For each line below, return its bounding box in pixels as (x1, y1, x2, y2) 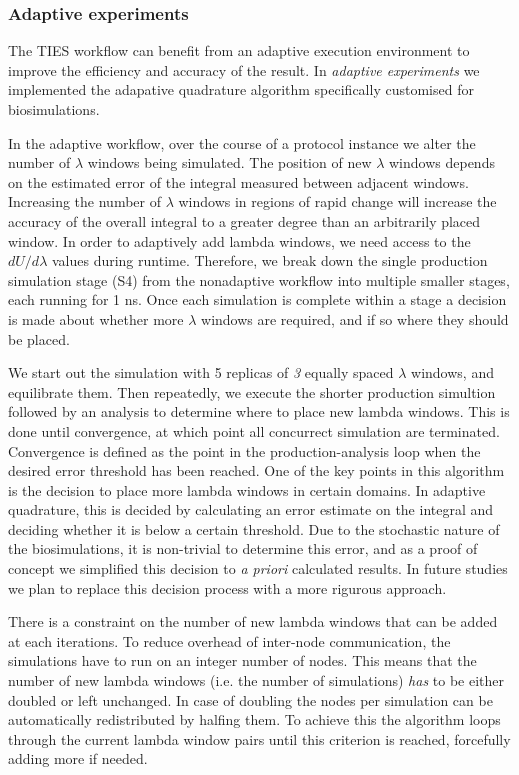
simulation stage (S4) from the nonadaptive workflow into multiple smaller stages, (8, 269, 510, 290)
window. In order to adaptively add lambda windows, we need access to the (8, 230, 471, 251)
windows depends (389, 152, 495, 173)
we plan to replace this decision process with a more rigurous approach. (8, 577, 447, 598)
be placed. (8, 328, 70, 349)
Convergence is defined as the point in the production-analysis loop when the (8, 440, 481, 461)
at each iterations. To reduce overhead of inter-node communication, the (8, 630, 451, 651)
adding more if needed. (8, 748, 148, 769)
